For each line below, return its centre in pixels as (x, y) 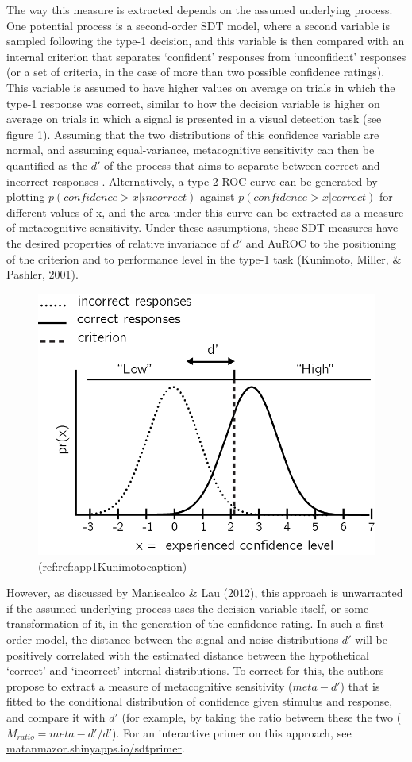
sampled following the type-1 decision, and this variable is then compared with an (206, 41)
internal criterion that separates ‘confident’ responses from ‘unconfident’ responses (206, 56)
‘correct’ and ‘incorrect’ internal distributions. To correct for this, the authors (195, 670)
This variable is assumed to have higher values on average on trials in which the (201, 87)
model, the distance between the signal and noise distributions (187, 639)
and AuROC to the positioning (321, 242)
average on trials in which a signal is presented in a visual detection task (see (194, 119)
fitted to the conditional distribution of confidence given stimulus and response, (200, 701)
